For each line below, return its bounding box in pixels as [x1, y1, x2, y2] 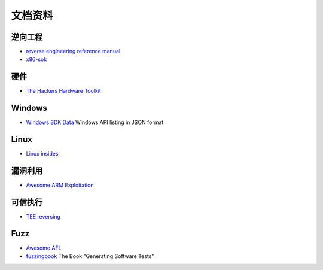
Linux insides [26, 150, 59, 157]
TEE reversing [26, 213, 61, 220]
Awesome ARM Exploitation [26, 181, 94, 189]
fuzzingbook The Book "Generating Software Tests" [26, 253, 154, 260]
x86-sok [26, 56, 47, 63]
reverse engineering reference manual [26, 48, 121, 55]
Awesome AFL [26, 244, 62, 251]
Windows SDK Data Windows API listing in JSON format [26, 119, 164, 126]
